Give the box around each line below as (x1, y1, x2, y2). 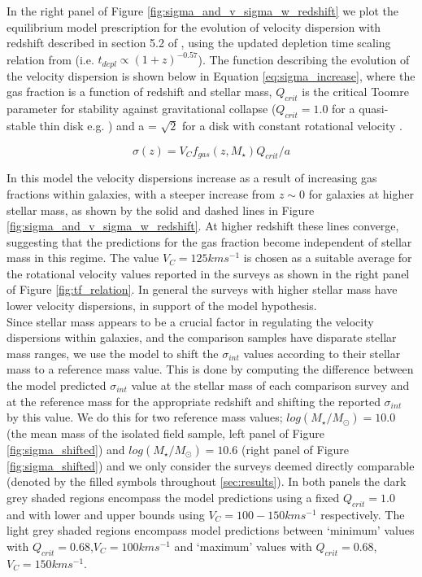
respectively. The (320, 505, 405, 522)
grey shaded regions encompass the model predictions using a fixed (7, 489, 340, 505)
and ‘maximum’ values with (174, 537, 312, 554)
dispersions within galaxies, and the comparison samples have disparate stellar (7, 329, 397, 346)
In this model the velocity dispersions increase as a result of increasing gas (7, 169, 377, 186)
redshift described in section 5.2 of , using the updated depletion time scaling (7, 34, 391, 51)
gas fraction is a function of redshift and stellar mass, (7, 83, 272, 100)
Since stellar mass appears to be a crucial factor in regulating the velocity (7, 313, 374, 330)
